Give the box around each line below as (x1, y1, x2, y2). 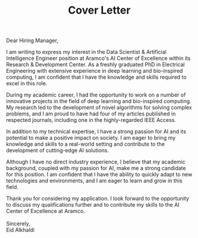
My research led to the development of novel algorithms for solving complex (6, 104, 192, 111)
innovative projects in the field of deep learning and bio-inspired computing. (6, 98, 191, 105)
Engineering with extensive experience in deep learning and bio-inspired (6, 67, 183, 75)
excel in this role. (6, 80, 47, 87)
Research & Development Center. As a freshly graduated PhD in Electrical (6, 61, 185, 68)
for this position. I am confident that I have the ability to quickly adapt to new (6, 171, 193, 178)
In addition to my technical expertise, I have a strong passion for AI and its (6, 128, 186, 135)
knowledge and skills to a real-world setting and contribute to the (6, 140, 165, 148)
